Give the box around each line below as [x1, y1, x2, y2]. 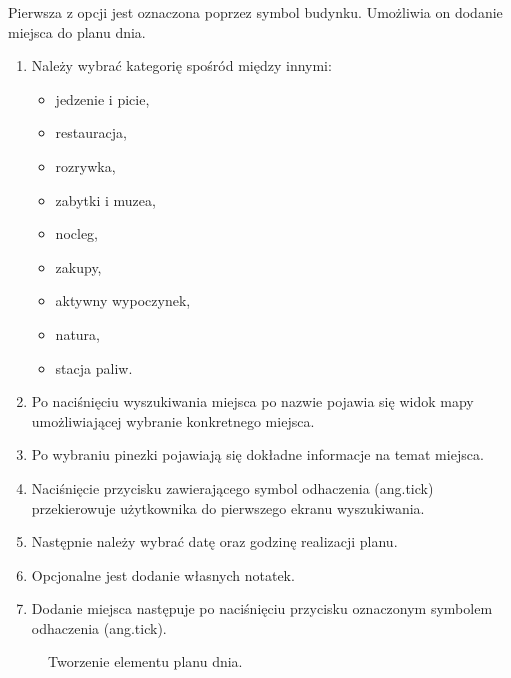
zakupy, [55, 256, 102, 277]
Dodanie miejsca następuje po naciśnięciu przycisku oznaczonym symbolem [31, 598, 493, 619]
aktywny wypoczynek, [55, 290, 191, 311]
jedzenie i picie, [55, 88, 150, 109]
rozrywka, [55, 155, 116, 176]
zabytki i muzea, [55, 189, 156, 210]
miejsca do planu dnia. [8, 21, 146, 42]
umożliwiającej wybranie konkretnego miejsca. [31, 410, 315, 431]
